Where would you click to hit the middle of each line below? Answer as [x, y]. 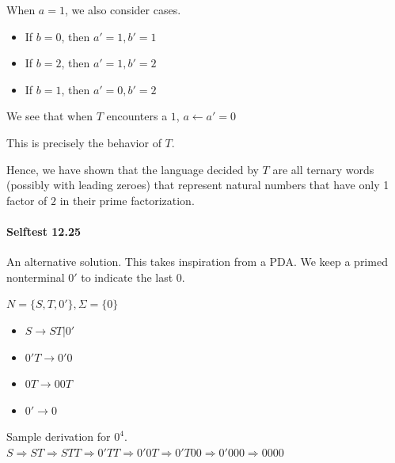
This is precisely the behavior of [84, 142]
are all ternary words [323, 169]
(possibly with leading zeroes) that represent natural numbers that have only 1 [198, 185]
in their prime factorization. [127, 200]
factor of [27, 200]
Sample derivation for [59, 436]
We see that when [49, 116]
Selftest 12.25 [44, 231]
